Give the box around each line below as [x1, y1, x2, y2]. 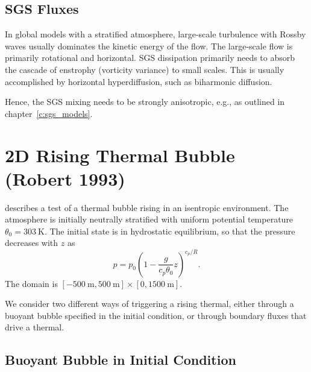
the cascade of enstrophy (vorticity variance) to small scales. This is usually [5, 63, 284, 75]
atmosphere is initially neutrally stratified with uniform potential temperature [5, 213, 294, 225]
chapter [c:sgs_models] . [5, 107, 93, 119]
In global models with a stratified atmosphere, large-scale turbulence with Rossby [5, 28, 306, 40]
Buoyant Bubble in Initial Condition [5, 350, 236, 369]
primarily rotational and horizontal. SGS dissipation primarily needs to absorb [5, 51, 295, 64]
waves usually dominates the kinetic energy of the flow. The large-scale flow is [5, 39, 293, 52]
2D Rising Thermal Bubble [5, 142, 235, 167]
